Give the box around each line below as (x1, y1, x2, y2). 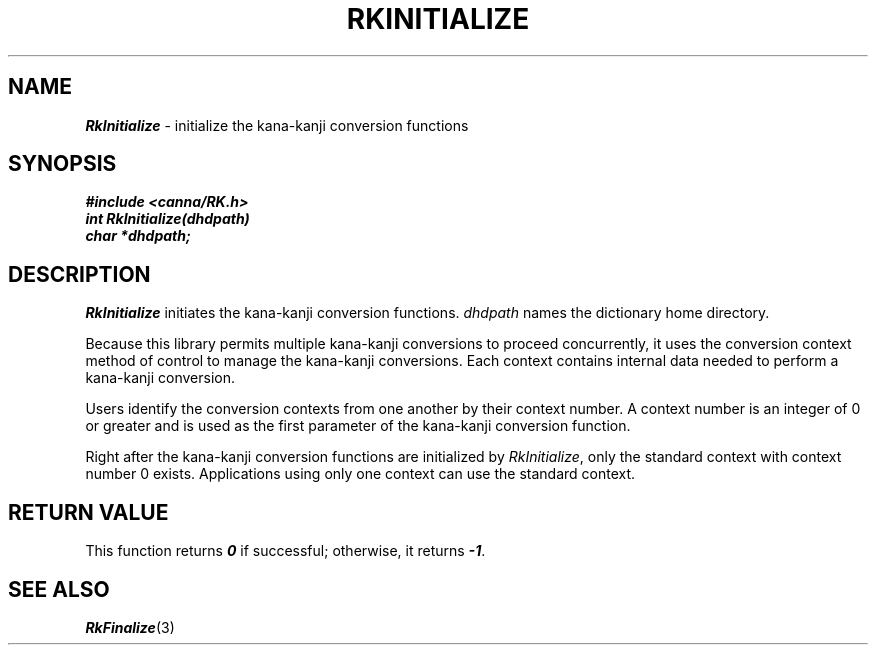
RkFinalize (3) (85, 618, 175, 636)
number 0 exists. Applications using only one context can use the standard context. (85, 465, 636, 483)
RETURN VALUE (8, 499, 169, 525)
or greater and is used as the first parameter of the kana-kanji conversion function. (85, 417, 631, 435)
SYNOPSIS (8, 151, 117, 177)
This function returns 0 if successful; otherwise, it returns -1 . (85, 542, 486, 560)
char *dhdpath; (85, 227, 191, 245)
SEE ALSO (8, 576, 110, 602)
